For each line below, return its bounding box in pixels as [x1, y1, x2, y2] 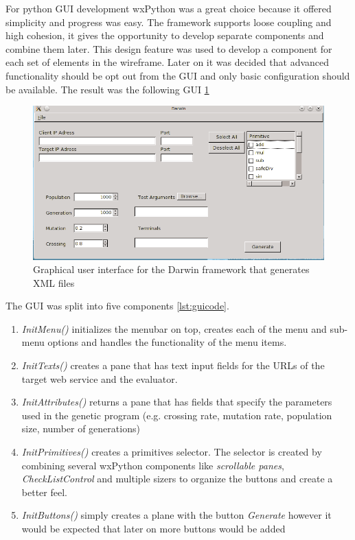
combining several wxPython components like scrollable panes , [21, 458, 284, 472]
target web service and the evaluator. [21, 371, 178, 386]
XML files [33, 275, 75, 290]
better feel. [21, 484, 67, 499]
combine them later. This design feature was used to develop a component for [5, 41, 332, 56]
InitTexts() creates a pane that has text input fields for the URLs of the [21, 358, 325, 373]
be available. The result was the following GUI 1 [5, 82, 209, 96]
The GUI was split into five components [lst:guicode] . [5, 298, 229, 313]
